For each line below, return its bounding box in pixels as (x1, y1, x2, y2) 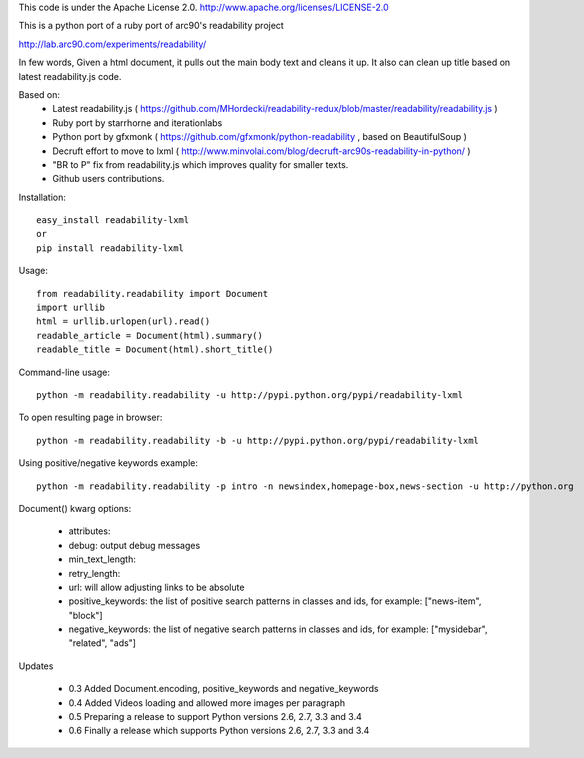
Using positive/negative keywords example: (18, 457, 199, 469)
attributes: (68, 525, 111, 537)
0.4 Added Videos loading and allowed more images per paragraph (68, 696, 345, 709)
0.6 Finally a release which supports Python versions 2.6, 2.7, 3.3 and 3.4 (68, 725, 370, 737)
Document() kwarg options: (18, 502, 132, 514)
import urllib (36, 302, 105, 314)
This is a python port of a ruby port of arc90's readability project (18, 20, 284, 32)
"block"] (68, 609, 104, 621)
